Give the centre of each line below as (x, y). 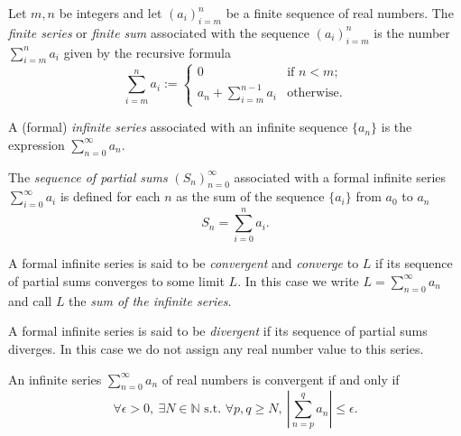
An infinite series (55, 379)
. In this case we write (298, 280)
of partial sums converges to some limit (116, 280)
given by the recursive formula (147, 52)
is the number (412, 32)
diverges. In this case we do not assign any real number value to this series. (216, 348)
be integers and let (111, 13)
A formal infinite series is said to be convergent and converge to (184, 263)
